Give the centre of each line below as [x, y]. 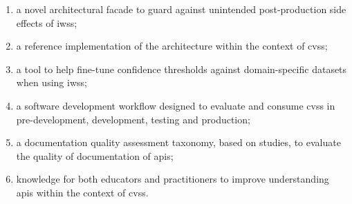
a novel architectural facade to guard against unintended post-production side [181, 9]
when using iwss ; [52, 82]
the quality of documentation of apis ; [95, 155]
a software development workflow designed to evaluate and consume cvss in [176, 105]
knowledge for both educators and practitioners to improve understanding [173, 179]
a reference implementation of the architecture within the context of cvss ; [172, 46]
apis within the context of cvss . [82, 192]
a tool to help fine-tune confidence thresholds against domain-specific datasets [182, 69]
